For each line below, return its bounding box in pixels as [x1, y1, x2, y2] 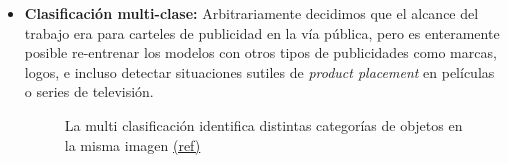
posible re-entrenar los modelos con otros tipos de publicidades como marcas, [24, 42, 497, 63]
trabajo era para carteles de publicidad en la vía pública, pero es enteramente [24, 22, 500, 43]
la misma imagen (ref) [64, 134, 201, 155]
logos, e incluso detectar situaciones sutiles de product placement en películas [24, 61, 495, 82]
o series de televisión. [24, 81, 154, 102]
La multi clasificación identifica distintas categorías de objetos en [64, 114, 463, 135]
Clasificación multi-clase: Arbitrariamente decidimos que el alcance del [24, 3, 479, 23]
